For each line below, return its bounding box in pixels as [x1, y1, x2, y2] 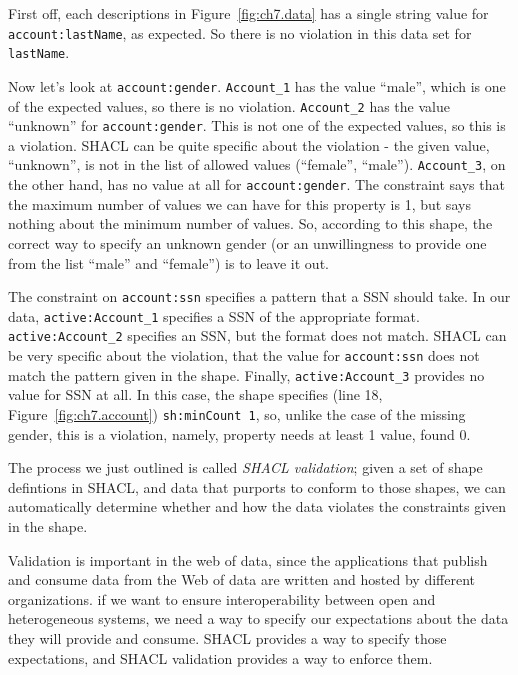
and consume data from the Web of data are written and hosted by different [8, 569, 475, 590]
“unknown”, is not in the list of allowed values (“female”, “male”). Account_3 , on [8, 154, 506, 175]
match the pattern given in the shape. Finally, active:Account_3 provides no [8, 364, 485, 385]
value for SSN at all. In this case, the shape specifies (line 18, [8, 384, 383, 405]
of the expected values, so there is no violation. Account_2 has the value [8, 95, 450, 116]
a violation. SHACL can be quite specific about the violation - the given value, [8, 134, 490, 155]
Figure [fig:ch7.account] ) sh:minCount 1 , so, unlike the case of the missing [8, 404, 466, 425]
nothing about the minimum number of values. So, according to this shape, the [8, 213, 493, 234]
